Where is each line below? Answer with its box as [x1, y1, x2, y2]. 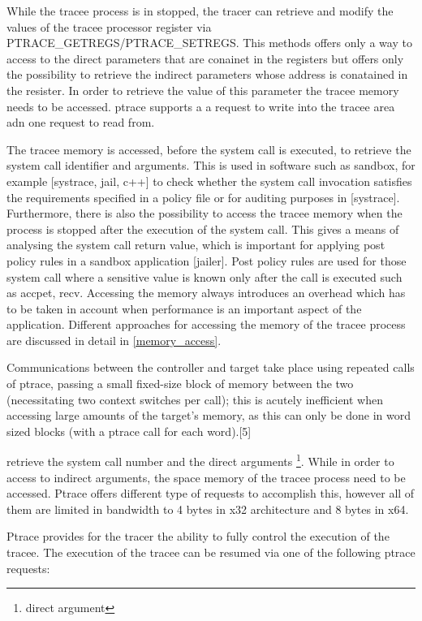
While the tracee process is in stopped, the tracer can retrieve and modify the [6, 2, 394, 19]
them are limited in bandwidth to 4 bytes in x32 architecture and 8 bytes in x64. [6, 500, 409, 517]
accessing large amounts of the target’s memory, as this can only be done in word [6, 407, 411, 424]
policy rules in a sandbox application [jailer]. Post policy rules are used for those [6, 252, 407, 269]
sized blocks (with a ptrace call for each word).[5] [6, 422, 252, 439]
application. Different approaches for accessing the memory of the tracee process [6, 316, 406, 333]
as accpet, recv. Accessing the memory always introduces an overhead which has [6, 284, 406, 301]
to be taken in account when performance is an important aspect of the [6, 300, 362, 317]
